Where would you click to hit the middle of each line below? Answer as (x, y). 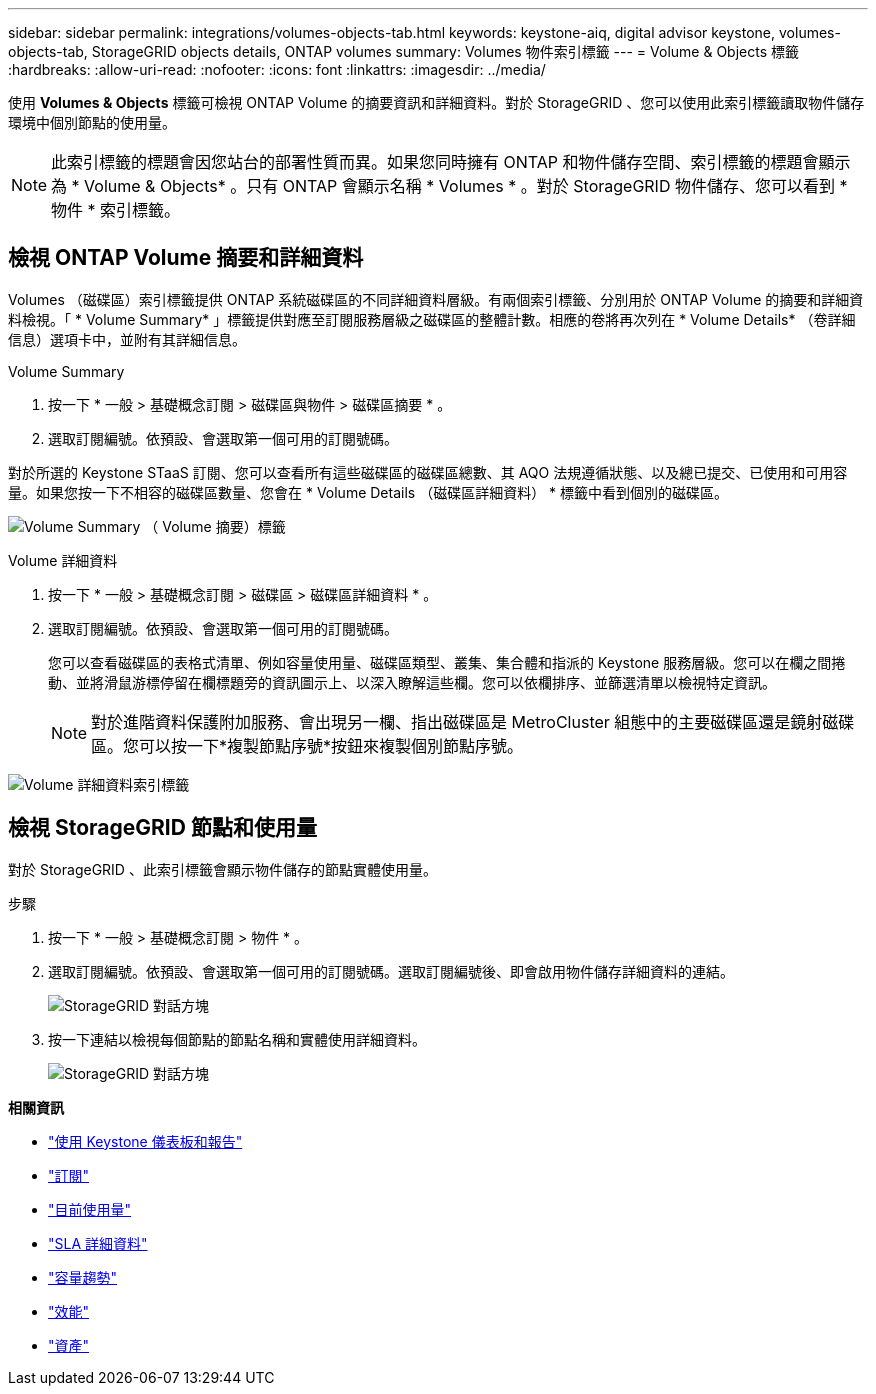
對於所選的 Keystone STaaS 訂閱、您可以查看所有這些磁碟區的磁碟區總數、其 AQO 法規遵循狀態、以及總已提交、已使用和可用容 (428, 472)
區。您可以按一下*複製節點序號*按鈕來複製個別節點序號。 (307, 745)
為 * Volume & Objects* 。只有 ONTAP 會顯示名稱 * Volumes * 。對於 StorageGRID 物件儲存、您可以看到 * (449, 186)
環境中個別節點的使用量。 (92, 122)
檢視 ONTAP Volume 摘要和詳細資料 (186, 258)
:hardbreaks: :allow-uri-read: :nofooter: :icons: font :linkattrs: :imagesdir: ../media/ (277, 69)
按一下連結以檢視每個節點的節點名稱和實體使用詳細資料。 (237, 1039)
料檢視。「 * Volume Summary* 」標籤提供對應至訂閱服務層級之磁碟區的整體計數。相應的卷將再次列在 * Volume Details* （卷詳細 (432, 319)
